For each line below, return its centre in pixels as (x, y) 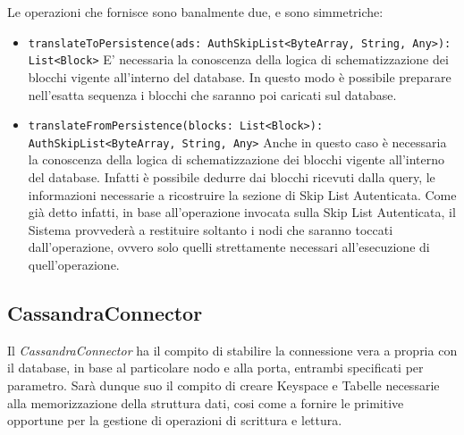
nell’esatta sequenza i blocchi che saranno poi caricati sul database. (212, 94)
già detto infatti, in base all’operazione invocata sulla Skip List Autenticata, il (242, 212)
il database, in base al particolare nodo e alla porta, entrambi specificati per (215, 368)
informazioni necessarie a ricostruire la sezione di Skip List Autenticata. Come (242, 194)
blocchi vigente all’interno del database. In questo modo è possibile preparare (240, 76)
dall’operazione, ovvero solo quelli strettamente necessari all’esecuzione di (229, 247)
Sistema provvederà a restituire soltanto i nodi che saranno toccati (211, 229)
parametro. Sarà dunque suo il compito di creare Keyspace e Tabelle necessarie (224, 385)
